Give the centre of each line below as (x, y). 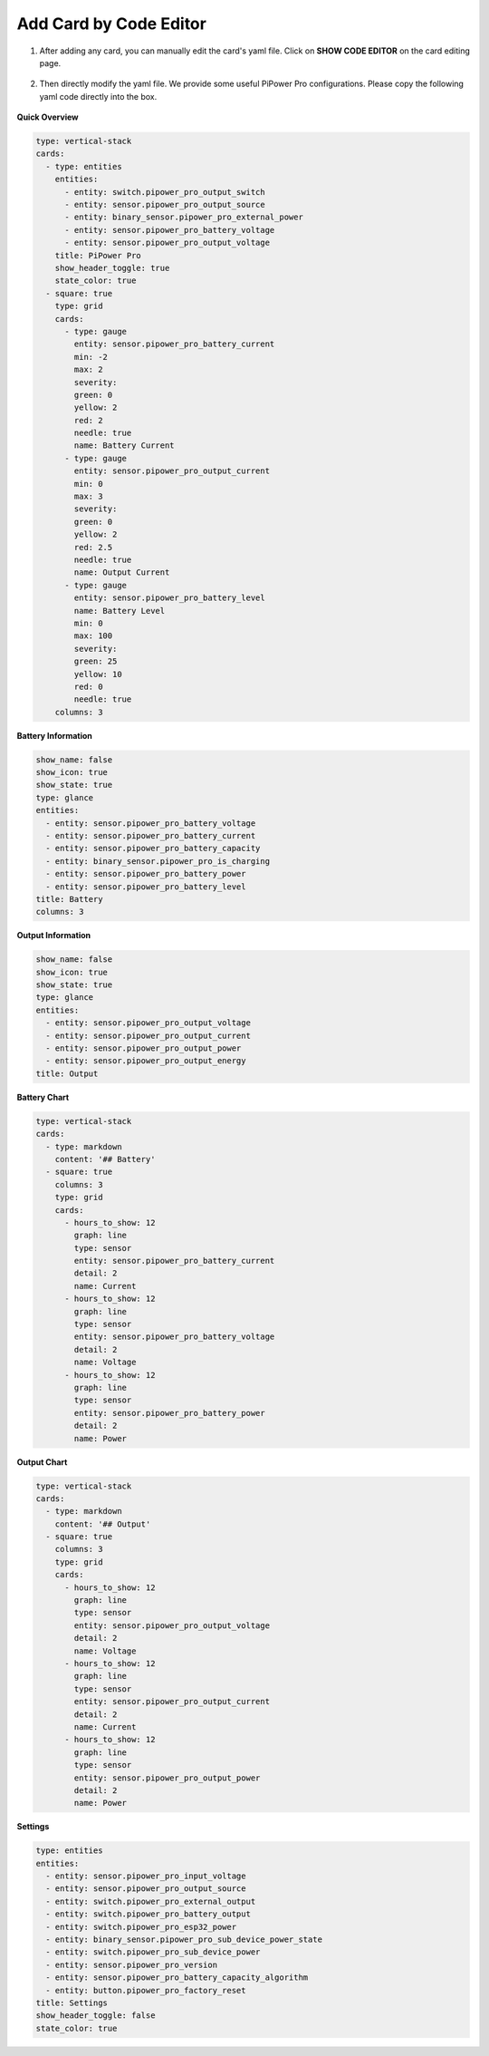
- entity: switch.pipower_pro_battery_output (148, 1914)
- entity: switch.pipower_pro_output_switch (165, 192)
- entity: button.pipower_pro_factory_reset (146, 1990)
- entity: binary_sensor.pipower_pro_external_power (184, 217)
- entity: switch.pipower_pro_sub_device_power (153, 1952)
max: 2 (88, 370)
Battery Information (54, 735)
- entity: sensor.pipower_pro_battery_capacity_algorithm (177, 1978)
